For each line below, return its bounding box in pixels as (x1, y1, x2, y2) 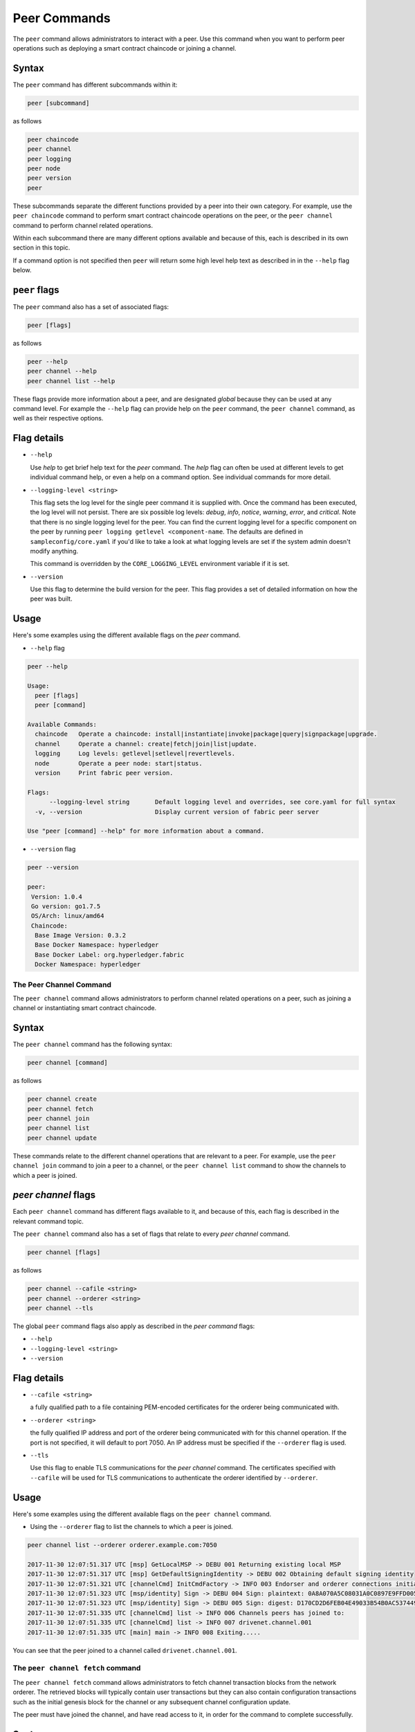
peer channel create (27, 1095, 97, 1103)
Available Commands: (27, 721, 97, 729)
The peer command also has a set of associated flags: (12, 302, 169, 311)
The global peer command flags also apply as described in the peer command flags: (12, 1322, 255, 1330)
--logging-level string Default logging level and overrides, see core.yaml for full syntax (49, 798, 396, 806)
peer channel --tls (27, 1305, 93, 1312)
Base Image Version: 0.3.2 (35, 932, 127, 939)
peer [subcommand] (27, 99, 90, 107)
